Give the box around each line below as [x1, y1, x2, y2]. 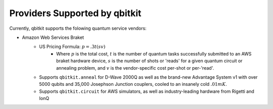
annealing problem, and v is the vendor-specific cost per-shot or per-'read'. [56, 65, 214, 71]
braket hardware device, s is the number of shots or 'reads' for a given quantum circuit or [56, 58, 243, 64]
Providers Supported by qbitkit [9, 8, 142, 19]
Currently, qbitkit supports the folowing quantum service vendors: [9, 25, 147, 31]
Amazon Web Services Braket [22, 34, 84, 40]
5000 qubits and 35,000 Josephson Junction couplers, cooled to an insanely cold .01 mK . [39, 81, 227, 87]
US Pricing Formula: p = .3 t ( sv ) [39, 43, 106, 50]
